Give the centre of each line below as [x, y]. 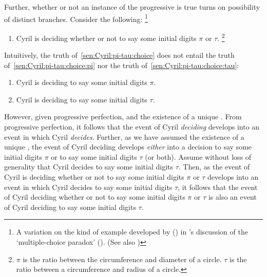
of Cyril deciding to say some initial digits [70, 207]
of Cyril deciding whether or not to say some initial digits [95, 197]
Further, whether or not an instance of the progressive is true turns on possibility [132, 7]
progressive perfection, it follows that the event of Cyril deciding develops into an [132, 127]
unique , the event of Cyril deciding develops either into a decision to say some [128, 147]
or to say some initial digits [94, 156]
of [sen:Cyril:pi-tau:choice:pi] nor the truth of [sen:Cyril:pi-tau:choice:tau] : [122, 65]
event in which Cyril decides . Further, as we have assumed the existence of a [124, 136]
